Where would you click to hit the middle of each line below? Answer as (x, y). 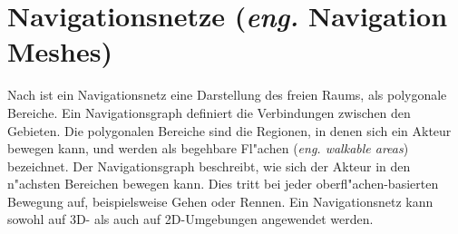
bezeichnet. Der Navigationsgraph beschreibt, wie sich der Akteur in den (209, 166)
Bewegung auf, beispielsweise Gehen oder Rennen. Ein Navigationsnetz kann (220, 201)
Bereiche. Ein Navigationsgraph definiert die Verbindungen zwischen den (209, 112)
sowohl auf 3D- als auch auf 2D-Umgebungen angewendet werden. (190, 219)
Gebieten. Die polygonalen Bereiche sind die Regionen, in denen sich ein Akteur (229, 130)
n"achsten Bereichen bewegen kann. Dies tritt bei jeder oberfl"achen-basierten (223, 184)
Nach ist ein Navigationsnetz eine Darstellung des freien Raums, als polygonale (227, 95)
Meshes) (60, 51)
